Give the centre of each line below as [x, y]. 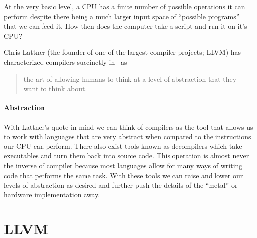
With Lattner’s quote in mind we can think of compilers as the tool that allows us [128, 126]
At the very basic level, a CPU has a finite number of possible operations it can [125, 6]
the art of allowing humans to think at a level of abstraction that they [130, 78]
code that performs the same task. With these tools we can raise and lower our [124, 175]
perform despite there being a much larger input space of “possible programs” [122, 16]
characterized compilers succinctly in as [65, 62]
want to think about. [55, 88]
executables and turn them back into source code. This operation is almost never [127, 156]
